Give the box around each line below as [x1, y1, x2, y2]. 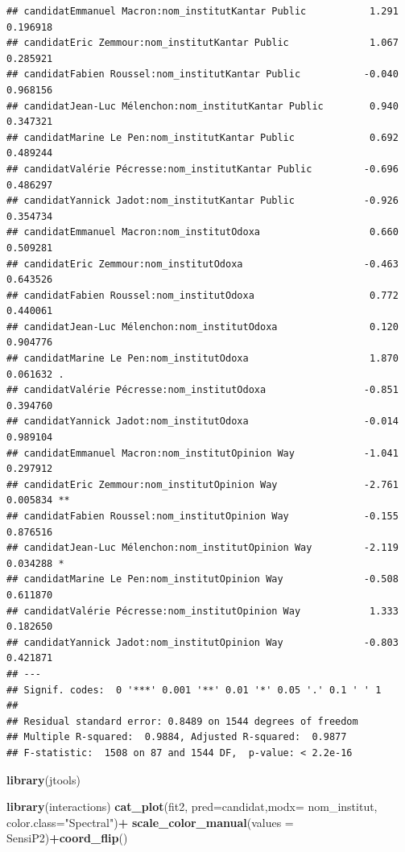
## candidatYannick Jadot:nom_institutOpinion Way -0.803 [6, 636, 399, 648]
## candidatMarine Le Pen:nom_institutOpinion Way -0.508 [6, 573, 399, 585]
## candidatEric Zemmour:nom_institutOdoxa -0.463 [6, 258, 399, 270]
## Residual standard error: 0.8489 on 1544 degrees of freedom [6, 715, 358, 727]
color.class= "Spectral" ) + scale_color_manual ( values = [6, 813, 294, 830]
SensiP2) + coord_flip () [6, 829, 128, 846]
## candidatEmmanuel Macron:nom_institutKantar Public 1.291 [6, 6, 399, 17]
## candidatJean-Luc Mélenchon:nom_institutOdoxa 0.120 [6, 321, 399, 333]
